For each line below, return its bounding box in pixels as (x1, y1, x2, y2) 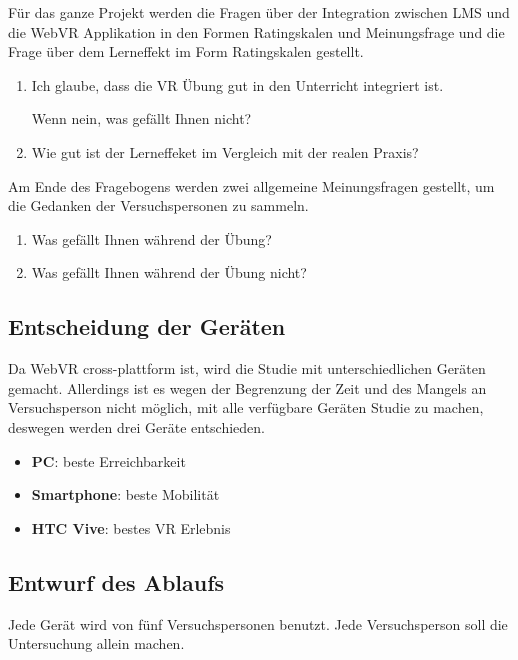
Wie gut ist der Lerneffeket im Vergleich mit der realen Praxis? (31, 141, 419, 162)
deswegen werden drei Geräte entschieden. (8, 416, 265, 437)
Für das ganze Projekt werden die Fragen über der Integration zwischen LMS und (8, 2, 510, 22)
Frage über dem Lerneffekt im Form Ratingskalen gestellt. (8, 41, 364, 62)
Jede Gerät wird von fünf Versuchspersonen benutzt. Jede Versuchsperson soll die (8, 613, 508, 634)
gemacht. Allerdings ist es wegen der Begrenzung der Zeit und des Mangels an (8, 377, 487, 398)
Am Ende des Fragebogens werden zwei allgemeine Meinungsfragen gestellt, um (8, 175, 495, 196)
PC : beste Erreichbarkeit (31, 450, 186, 471)
